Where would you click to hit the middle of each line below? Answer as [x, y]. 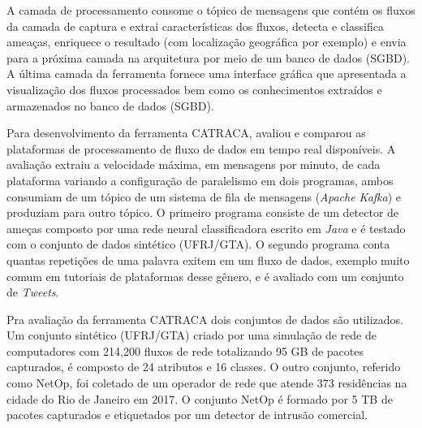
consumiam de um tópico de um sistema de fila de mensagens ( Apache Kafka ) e [204, 196]
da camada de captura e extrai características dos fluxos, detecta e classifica [195, 26]
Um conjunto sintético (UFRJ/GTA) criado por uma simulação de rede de [192, 335]
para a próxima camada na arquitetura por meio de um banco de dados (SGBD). [208, 57]
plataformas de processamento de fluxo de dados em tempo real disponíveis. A [201, 148]
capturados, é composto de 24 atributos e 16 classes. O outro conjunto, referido [204, 367]
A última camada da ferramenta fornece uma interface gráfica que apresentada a [207, 73]
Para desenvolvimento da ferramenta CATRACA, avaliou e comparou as [186, 133]
